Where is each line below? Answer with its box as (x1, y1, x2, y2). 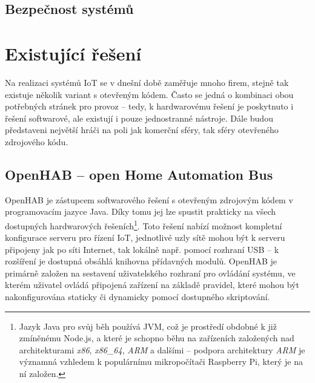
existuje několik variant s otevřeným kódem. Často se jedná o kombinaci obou (5, 88, 294, 100)
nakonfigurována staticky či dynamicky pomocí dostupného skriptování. (5, 290, 270, 303)
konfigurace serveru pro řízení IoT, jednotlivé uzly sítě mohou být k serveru (5, 231, 285, 244)
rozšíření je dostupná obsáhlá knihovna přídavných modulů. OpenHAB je (5, 255, 277, 267)
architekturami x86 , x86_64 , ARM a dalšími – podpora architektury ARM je (19, 343, 305, 356)
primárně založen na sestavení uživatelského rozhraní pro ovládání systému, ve (5, 266, 296, 279)
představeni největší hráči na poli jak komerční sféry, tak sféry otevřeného (5, 123, 279, 136)
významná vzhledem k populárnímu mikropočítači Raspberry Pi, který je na (19, 355, 303, 368)
